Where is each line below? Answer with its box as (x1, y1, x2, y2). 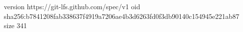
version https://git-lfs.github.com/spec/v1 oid (4, 1, 140, 11)
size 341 (4, 20, 27, 31)
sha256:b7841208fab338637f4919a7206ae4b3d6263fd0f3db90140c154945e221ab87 (4, 11, 240, 21)
